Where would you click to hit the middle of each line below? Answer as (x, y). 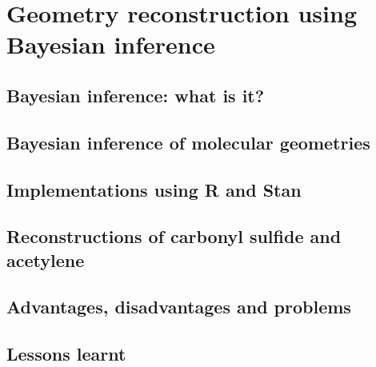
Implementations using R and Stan (154, 189)
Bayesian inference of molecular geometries (188, 142)
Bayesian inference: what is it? (136, 95)
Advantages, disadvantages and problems (179, 307)
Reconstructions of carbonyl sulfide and (174, 236)
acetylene (46, 259)
